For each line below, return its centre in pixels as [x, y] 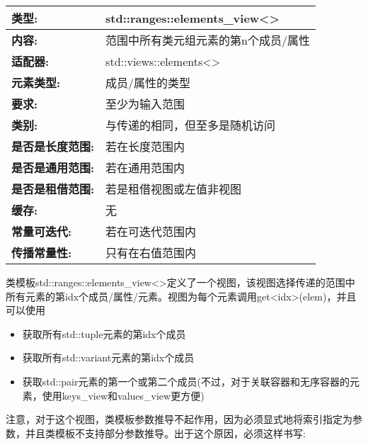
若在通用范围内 [145, 168]
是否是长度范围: [53, 146]
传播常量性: [42, 253]
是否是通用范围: [53, 168]
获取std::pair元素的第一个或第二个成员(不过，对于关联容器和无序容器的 [186, 381]
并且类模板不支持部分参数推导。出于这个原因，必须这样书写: [165, 433]
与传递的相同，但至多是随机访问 [191, 125]
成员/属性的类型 [148, 83]
